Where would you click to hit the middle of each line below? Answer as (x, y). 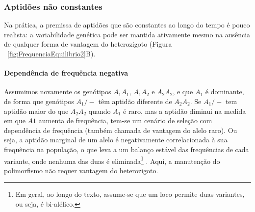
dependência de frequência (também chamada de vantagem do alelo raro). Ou (121, 130)
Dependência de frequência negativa (66, 73)
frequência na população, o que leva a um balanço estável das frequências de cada (127, 149)
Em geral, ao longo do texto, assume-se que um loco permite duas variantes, (130, 194)
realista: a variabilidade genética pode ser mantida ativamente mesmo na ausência (127, 34)
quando (100, 111)
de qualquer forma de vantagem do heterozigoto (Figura (88, 44)
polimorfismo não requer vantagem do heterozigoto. (81, 170)
